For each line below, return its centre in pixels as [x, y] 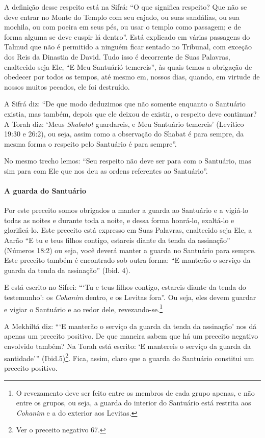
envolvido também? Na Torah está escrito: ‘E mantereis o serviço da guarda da [128, 346]
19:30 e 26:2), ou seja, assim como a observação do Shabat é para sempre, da [124, 134]
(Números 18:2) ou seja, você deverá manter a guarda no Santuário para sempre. [130, 250]
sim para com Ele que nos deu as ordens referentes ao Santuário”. [106, 170]
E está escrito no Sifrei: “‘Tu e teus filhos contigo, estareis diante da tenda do [125, 287]
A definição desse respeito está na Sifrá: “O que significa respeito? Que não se [126, 7]
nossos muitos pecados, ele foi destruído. [67, 86]
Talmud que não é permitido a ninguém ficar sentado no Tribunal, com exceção [128, 47]
